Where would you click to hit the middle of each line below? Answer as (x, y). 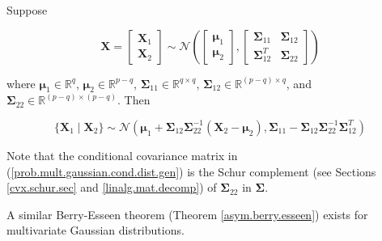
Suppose (27, 10)
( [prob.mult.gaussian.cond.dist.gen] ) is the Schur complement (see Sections (191, 171)
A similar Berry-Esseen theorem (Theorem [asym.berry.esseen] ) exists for (187, 214)
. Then (134, 100)
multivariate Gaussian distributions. (95, 230)
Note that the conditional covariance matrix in (122, 155)
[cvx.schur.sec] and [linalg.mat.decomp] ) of (112, 187)
